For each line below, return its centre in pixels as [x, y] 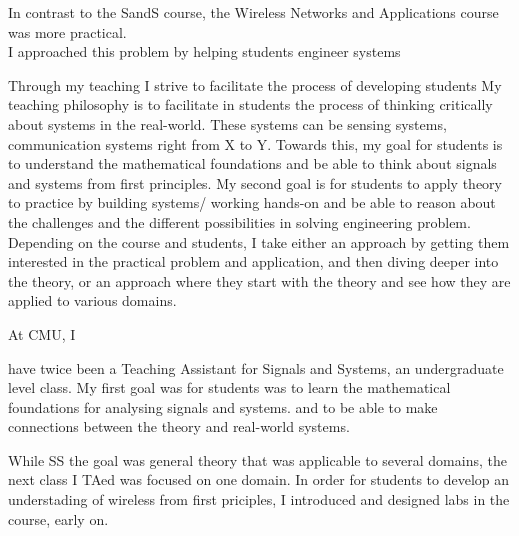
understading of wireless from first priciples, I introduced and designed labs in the [259, 499]
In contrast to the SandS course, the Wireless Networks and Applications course [253, 12]
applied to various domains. [92, 300]
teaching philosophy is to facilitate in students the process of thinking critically [250, 104]
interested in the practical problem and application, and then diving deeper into [253, 261]
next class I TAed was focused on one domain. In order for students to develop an [259, 479]
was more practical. [67, 31]
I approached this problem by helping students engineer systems [204, 51]
